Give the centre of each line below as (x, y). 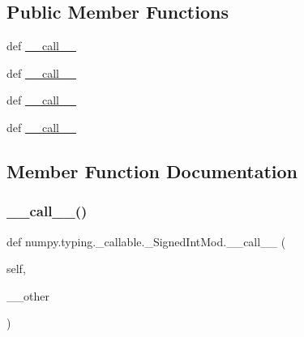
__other (28, 295)
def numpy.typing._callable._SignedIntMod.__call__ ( (146, 241)
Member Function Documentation (152, 171)
